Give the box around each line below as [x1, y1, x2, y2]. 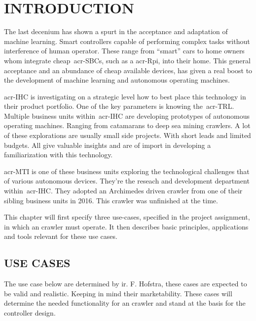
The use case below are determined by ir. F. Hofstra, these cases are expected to [4, 278, 247, 289]
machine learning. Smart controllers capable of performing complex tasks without [4, 36, 250, 46]
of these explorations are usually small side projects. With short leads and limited [4, 130, 251, 140]
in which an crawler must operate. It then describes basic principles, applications [4, 221, 249, 231]
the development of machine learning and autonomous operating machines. [4, 75, 230, 85]
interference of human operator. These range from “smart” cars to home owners [4, 46, 245, 56]
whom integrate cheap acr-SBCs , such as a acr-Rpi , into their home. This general [4, 55, 251, 65]
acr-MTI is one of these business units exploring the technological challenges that [4, 166, 250, 176]
